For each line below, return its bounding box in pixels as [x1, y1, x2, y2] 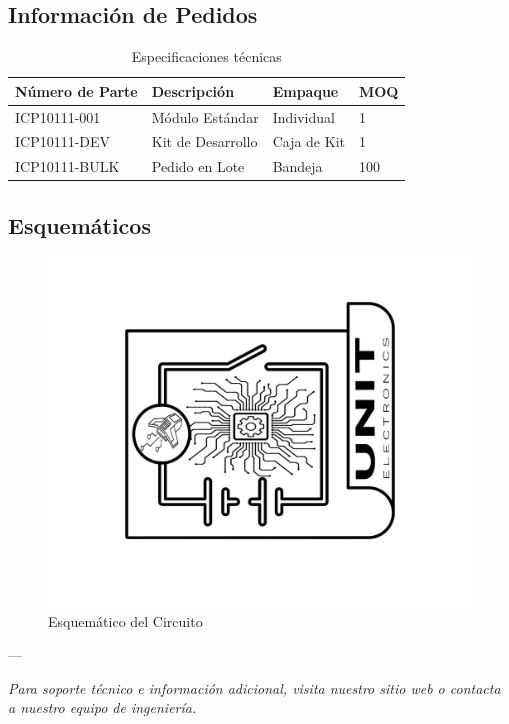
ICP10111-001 [15, 106, 101, 127]
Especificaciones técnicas [131, 46, 282, 67]
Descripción [151, 80, 235, 101]
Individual [272, 106, 335, 127]
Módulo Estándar [151, 106, 259, 127]
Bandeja [272, 156, 323, 177]
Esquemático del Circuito [48, 610, 203, 631]
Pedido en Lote [151, 156, 245, 177]
